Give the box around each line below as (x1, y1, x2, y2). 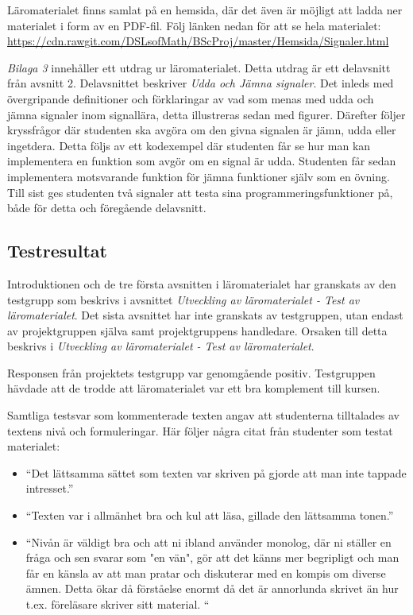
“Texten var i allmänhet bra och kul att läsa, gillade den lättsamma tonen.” (25, 507, 394, 524)
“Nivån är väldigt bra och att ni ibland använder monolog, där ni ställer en (25, 533, 392, 550)
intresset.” (25, 480, 74, 497)
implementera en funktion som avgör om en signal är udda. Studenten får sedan (7, 153, 396, 169)
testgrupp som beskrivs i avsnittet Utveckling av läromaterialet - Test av (7, 291, 360, 307)
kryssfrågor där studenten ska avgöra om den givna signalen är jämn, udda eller (7, 122, 396, 138)
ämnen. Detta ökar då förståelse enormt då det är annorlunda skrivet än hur (25, 580, 399, 597)
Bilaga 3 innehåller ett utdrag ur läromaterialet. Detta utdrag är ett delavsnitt (7, 59, 391, 75)
